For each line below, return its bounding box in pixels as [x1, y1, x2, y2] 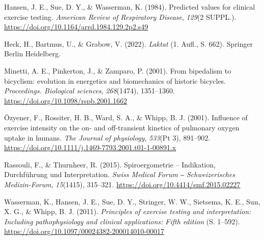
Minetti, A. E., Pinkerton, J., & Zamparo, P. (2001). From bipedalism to [4, 65, 231, 76]
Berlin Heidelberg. [4, 48, 61, 59]
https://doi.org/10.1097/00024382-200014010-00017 [4, 226, 164, 236]
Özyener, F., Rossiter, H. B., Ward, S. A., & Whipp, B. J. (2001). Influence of [4, 112, 248, 123]
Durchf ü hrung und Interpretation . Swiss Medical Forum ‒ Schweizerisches [4, 169, 236, 180]
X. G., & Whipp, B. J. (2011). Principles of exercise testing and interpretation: [4, 206, 251, 217]
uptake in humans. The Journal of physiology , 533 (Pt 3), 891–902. [4, 132, 211, 143]
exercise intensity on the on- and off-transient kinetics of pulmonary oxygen [4, 122, 240, 132]
